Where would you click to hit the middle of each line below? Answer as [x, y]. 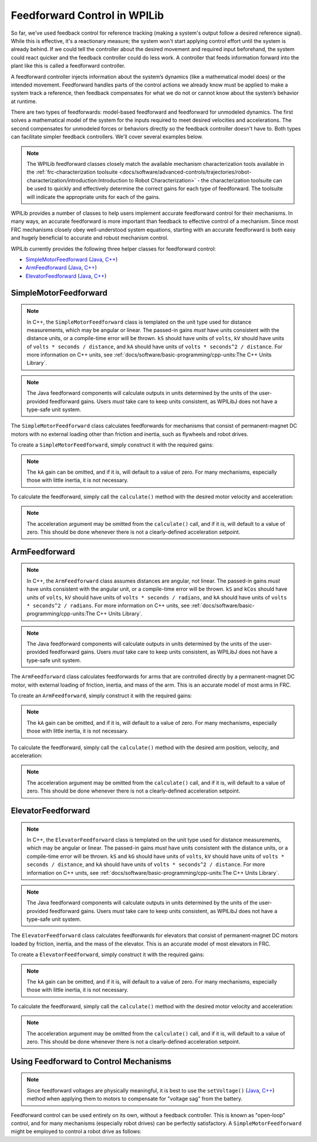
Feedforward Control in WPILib [87, 15]
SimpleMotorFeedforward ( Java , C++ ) [72, 259]
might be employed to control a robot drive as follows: [76, 1131]
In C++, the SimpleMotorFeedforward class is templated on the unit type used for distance [139, 322]
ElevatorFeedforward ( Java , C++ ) [66, 276]
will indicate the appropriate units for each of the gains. [94, 197]
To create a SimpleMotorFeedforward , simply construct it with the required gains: [112, 445]
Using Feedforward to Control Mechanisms [91, 1061]
